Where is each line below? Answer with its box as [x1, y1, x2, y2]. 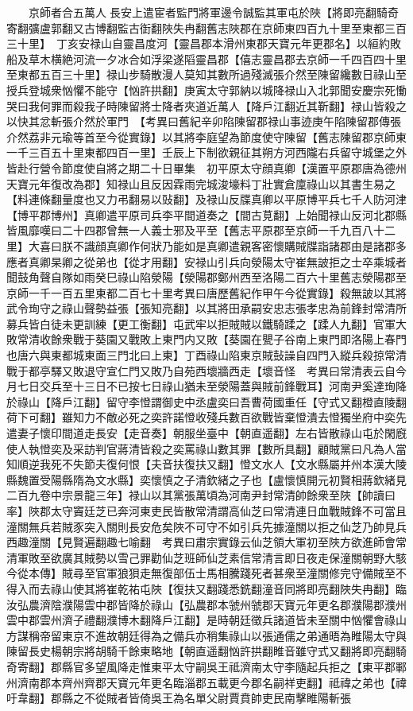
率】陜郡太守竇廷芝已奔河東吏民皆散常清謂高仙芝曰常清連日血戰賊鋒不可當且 [6, 503, 407, 519]
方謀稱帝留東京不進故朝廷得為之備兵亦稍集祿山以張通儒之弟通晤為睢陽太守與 [6, 627, 407, 643]
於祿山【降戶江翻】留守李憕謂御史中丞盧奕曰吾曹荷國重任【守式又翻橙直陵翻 [6, 393, 407, 410]
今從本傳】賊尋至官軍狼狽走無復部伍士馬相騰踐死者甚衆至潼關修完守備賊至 [6, 565, 396, 581]
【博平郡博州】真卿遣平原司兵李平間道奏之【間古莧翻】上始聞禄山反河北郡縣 [6, 206, 407, 223]
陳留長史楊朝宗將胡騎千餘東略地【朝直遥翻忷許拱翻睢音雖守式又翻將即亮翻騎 [6, 643, 407, 659]
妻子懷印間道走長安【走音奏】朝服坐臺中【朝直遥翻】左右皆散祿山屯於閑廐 [17, 425, 407, 441]
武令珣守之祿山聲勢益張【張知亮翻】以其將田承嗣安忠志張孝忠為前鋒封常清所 [6, 300, 407, 317]
